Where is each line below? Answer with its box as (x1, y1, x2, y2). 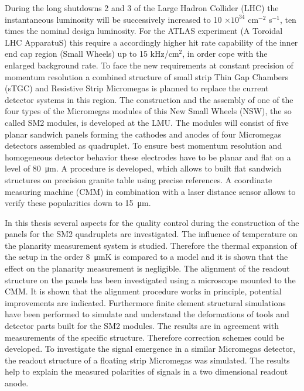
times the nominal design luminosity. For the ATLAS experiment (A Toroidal (5, 25, 283, 37)
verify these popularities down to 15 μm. (5, 197, 151, 209)
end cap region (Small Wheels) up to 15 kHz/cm (5, 47, 179, 60)
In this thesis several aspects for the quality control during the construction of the (5, 216, 299, 228)
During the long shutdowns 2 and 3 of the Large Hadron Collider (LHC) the (5, 2, 279, 13)
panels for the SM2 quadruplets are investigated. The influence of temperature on (5, 228, 298, 240)
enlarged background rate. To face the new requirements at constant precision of (5, 59, 293, 71)
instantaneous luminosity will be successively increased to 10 (5, 13, 222, 25)
